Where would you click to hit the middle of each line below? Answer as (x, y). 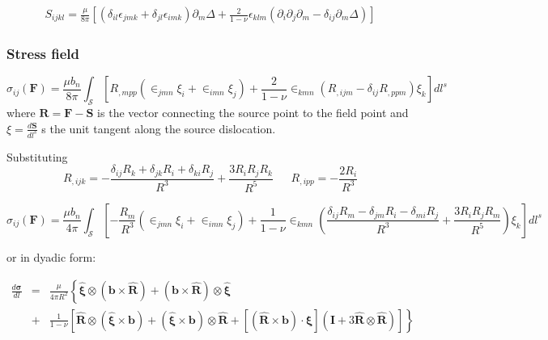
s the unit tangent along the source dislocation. (159, 128)
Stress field (43, 53)
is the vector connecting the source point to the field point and (253, 113)
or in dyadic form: (51, 256)
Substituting (37, 156)
